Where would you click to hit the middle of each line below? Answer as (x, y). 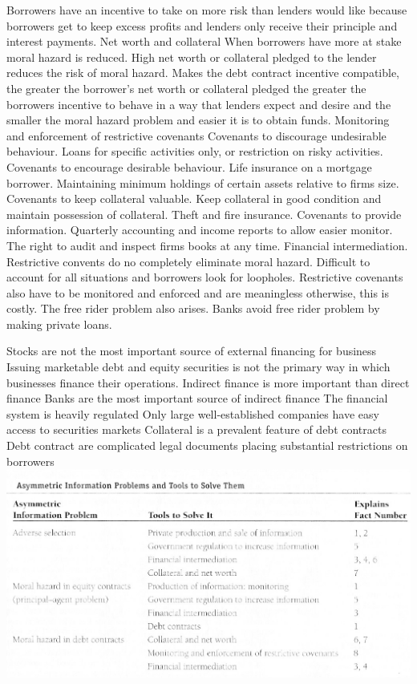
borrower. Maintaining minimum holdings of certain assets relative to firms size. (203, 182)
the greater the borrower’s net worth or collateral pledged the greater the (186, 88)
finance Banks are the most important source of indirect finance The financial (197, 398)
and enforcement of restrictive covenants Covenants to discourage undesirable (196, 135)
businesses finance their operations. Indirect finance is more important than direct (208, 382)
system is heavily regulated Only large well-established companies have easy (193, 413)
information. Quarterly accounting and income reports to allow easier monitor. (200, 230)
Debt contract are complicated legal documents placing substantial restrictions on (207, 445)
